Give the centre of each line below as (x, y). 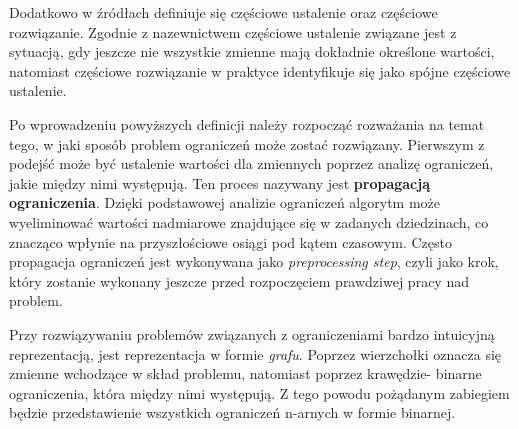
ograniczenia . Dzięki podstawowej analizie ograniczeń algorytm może (224, 202)
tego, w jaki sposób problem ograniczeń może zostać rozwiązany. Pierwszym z (247, 143)
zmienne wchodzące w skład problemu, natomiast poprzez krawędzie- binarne (245, 373)
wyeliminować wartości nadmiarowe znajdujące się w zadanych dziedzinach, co (249, 221)
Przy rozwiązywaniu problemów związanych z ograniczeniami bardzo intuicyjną (252, 333)
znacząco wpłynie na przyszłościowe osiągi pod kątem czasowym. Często (230, 241)
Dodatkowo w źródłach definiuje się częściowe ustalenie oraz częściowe (223, 12)
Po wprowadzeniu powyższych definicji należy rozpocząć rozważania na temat (247, 123)
